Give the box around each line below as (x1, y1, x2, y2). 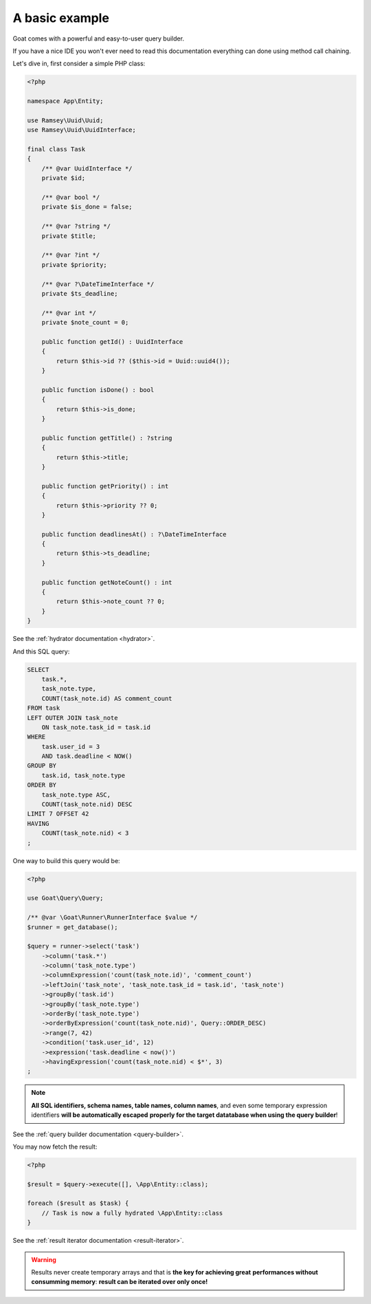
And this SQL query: (12, 647, 70, 655)
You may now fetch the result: (12, 1142, 98, 1151)
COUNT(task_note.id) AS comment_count (41, 695, 172, 702)
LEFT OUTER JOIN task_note (27, 714, 118, 721)
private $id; (41, 174, 86, 182)
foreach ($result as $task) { (27, 1199, 129, 1207)
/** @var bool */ (41, 193, 100, 201)
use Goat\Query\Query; (27, 894, 104, 902)
